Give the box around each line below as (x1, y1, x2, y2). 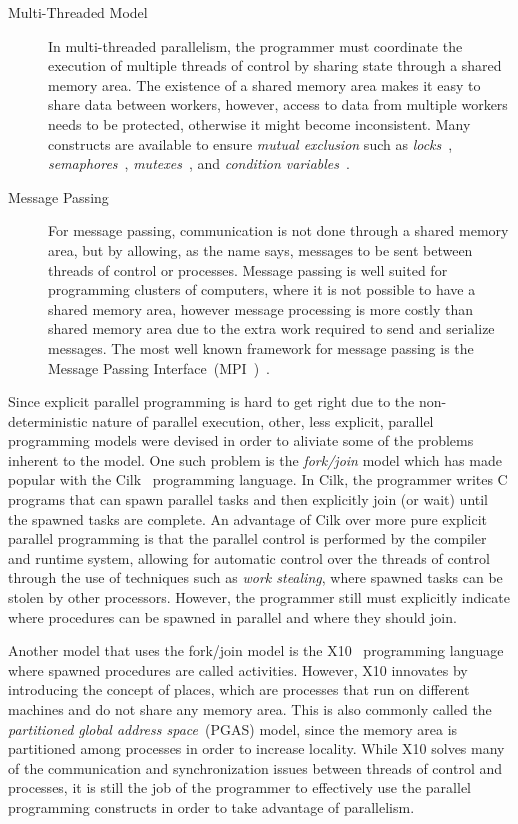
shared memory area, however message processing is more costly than (48, 298, 473, 319)
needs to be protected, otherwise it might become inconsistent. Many (48, 113, 471, 134)
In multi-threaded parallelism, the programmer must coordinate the (48, 35, 463, 56)
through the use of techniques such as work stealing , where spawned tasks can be (8, 567, 503, 588)
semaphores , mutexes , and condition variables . (48, 153, 350, 174)
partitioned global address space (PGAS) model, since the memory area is (8, 718, 458, 739)
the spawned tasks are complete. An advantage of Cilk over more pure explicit (8, 508, 488, 529)
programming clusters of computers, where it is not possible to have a (48, 279, 476, 300)
